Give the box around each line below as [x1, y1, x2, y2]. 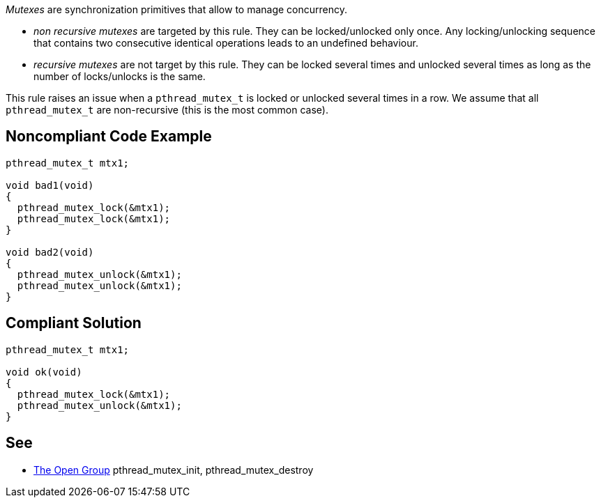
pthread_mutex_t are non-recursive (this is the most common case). [6, 104, 328, 116]
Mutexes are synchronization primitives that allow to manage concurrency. [6, 3, 348, 15]
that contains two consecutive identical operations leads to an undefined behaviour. [33, 37, 418, 49]
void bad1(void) [6, 179, 94, 191]
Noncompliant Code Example [6, 127, 212, 146]
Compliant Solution [6, 314, 142, 332]
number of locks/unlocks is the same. [33, 70, 206, 82]
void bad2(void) [6, 246, 94, 258]
